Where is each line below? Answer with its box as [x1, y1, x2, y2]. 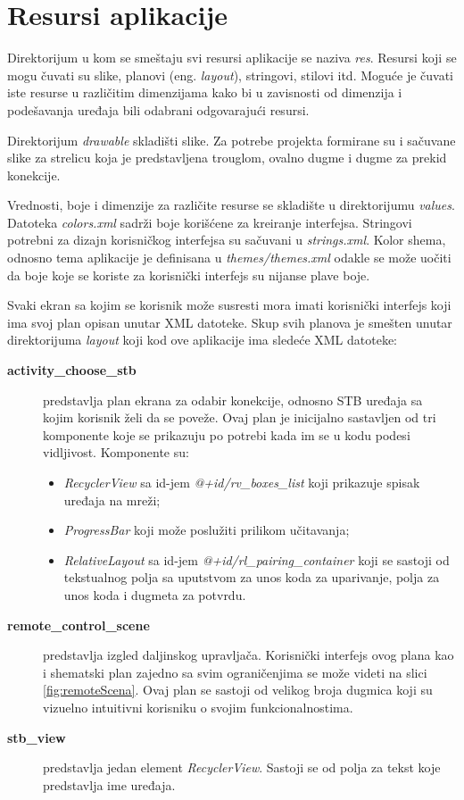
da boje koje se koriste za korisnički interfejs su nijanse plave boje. [7, 265, 370, 284]
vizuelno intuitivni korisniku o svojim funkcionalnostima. [43, 697, 353, 716]
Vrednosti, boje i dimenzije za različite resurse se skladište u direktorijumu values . [7, 196, 455, 214]
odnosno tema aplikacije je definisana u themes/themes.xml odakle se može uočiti [7, 248, 452, 267]
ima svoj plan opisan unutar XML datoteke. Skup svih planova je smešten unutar [7, 312, 452, 331]
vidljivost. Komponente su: [43, 443, 189, 462]
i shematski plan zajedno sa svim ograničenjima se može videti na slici [43, 662, 427, 681]
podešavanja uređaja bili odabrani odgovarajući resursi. [7, 100, 310, 119]
